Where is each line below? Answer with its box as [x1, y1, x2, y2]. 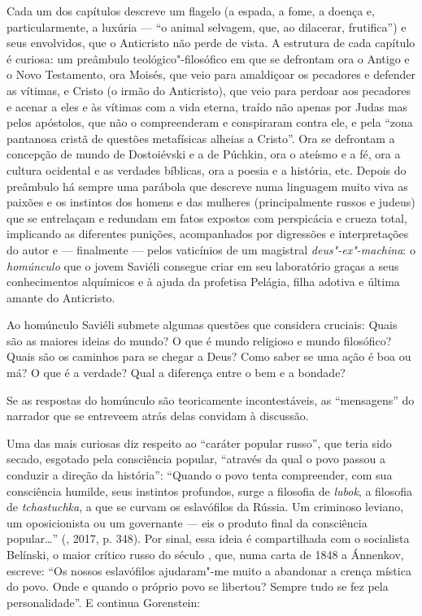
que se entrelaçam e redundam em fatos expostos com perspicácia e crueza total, [7, 209, 407, 226]
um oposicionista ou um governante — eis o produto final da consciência [7, 514, 368, 531]
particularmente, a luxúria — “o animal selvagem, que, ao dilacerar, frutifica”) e [7, 18, 407, 35]
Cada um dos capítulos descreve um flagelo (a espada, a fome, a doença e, [7, 2, 375, 19]
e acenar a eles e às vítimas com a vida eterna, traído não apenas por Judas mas [7, 98, 408, 115]
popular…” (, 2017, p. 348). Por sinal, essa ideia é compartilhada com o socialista [7, 530, 410, 547]
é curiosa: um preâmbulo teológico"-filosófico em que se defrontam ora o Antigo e [7, 50, 410, 67]
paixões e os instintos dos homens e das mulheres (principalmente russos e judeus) [7, 193, 415, 210]
